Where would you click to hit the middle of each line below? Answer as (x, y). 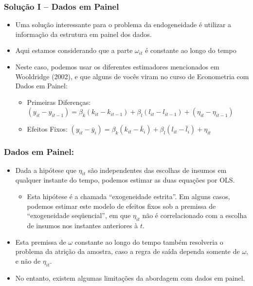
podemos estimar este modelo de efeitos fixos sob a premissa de (121, 206)
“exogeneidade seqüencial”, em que (79, 215)
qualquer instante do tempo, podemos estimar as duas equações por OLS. (125, 180)
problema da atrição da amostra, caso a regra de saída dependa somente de (127, 251)
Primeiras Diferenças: (59, 102)
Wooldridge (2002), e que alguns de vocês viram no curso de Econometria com (132, 76)
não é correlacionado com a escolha (195, 215)
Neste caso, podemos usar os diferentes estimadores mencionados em (117, 67)
